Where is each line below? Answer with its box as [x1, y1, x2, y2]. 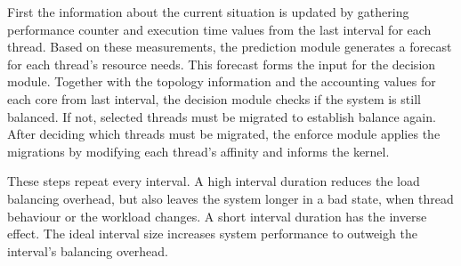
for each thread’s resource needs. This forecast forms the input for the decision [7, 54, 436, 73]
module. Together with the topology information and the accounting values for [7, 72, 436, 91]
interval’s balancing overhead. [7, 241, 169, 260]
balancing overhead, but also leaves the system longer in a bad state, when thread [7, 189, 454, 207]
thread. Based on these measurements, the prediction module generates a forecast [7, 37, 452, 56]
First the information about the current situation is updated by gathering [7, 3, 409, 20]
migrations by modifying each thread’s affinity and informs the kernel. [7, 141, 390, 160]
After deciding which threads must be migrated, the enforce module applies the [7, 125, 441, 143]
